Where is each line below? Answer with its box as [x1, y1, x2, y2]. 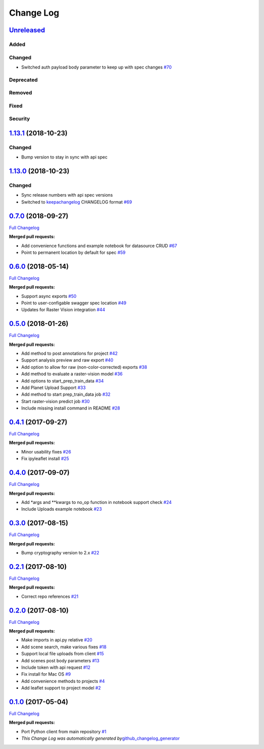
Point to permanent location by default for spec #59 [21, 250, 126, 255]
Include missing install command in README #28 [21, 405, 120, 411]
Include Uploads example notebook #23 [21, 506, 102, 512]
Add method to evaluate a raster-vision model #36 [21, 371, 123, 377]
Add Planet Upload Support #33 [21, 385, 86, 391]
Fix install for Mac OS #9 [21, 671, 71, 677]
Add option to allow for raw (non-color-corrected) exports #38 [21, 364, 148, 370]
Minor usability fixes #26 [21, 449, 71, 454]
